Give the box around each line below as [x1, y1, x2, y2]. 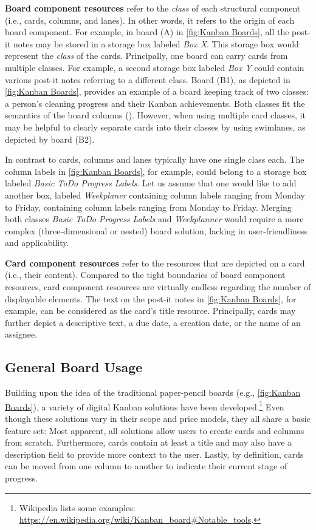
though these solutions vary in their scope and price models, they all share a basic [5, 412, 311, 425]
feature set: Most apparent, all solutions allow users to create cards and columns [5, 424, 304, 437]
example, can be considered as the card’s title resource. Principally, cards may [5, 304, 296, 317]
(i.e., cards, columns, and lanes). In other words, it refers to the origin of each [5, 13, 295, 26]
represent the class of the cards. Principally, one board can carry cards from [5, 49, 288, 62]
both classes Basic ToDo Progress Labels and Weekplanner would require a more [5, 212, 304, 225]
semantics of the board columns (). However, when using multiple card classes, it [5, 109, 306, 121]
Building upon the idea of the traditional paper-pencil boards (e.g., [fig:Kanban [5, 386, 301, 399]
